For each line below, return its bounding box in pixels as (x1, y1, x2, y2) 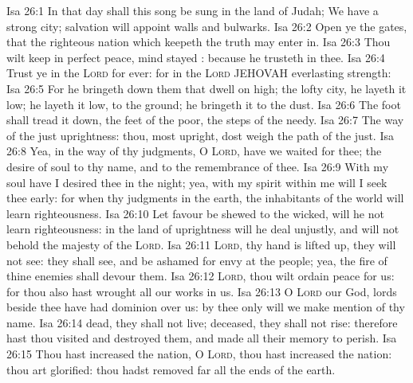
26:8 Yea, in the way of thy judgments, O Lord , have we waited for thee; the (6, 143, 382, 159)
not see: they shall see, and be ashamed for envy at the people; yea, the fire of (6, 252, 387, 268)
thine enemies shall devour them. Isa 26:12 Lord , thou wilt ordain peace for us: (6, 268, 395, 284)
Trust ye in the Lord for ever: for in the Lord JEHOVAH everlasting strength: (6, 64, 391, 81)
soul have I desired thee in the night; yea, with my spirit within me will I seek (6, 174, 387, 190)
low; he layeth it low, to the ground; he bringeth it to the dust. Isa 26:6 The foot (6, 96, 401, 112)
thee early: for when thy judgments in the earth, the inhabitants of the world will (6, 190, 404, 206)
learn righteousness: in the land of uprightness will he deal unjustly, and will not (6, 221, 399, 237)
